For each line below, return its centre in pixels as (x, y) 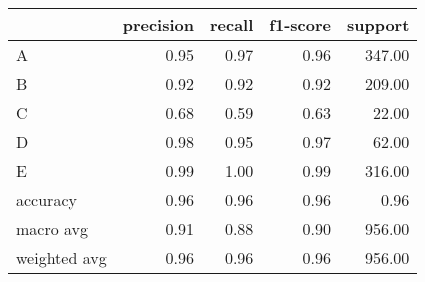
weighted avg (61, 257)
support (378, 24)
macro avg (52, 228)
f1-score (300, 24)
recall (231, 24)
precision (158, 24)
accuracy (46, 199)
